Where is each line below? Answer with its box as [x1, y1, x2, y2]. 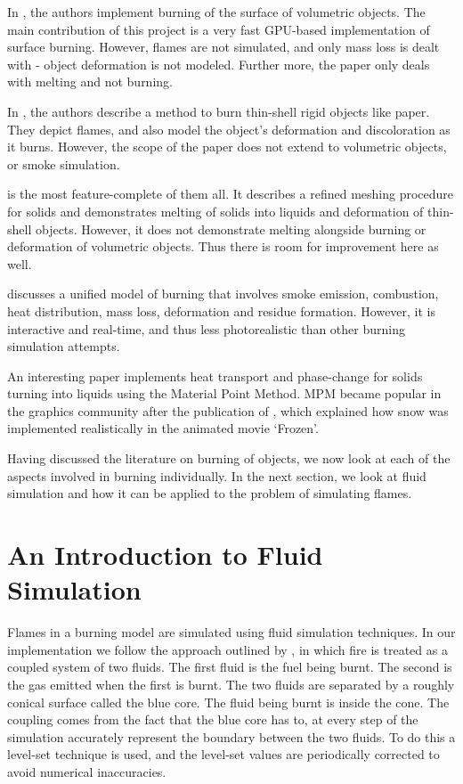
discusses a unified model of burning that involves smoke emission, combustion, [7, 284, 439, 303]
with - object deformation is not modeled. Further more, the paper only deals [7, 54, 430, 73]
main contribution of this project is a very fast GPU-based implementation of [7, 20, 430, 38]
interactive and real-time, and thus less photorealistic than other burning [7, 319, 405, 338]
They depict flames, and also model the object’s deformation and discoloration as [7, 119, 451, 138]
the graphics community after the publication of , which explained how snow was [7, 401, 449, 420]
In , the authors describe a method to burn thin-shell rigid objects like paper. [7, 102, 430, 120]
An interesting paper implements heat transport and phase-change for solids [7, 366, 423, 385]
